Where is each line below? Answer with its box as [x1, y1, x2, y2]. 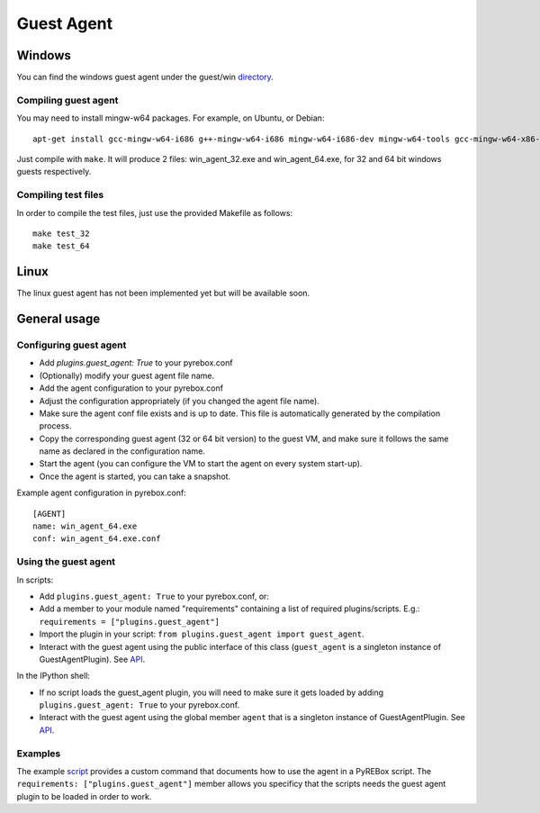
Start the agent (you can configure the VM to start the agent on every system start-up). [39, 458, 363, 469]
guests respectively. [16, 167, 92, 177]
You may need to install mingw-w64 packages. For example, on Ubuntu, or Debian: [16, 113, 325, 123]
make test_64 [32, 241, 90, 251]
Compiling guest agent [16, 94, 119, 106]
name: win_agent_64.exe [32, 521, 138, 531]
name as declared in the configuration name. [39, 446, 206, 456]
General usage [16, 312, 101, 327]
